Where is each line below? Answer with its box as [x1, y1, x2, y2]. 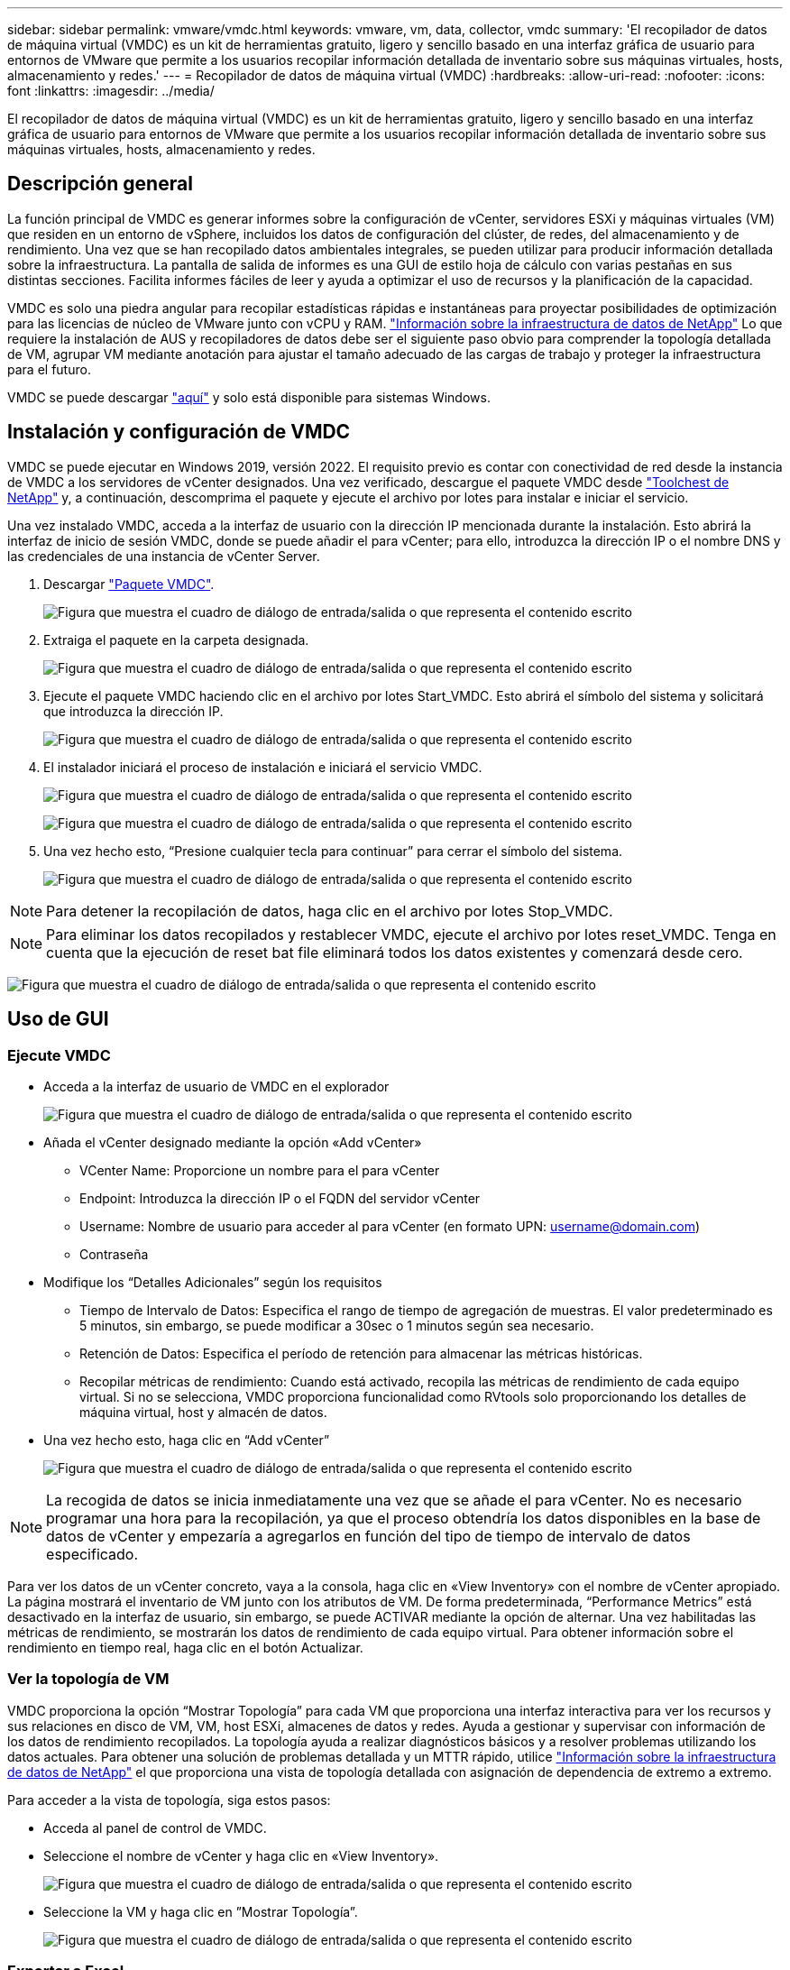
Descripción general [7, 172, 193, 196]
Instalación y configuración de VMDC [7, 420, 351, 444]
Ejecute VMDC [7, 1045, 111, 1064]
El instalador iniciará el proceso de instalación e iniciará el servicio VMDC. [43, 759, 482, 775]
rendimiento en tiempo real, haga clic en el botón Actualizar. [7, 1639, 363, 1655]
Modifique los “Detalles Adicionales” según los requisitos [43, 1274, 382, 1290]
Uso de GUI [7, 1008, 109, 1031]
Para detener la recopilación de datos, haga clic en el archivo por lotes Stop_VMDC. [46, 901, 613, 920]
